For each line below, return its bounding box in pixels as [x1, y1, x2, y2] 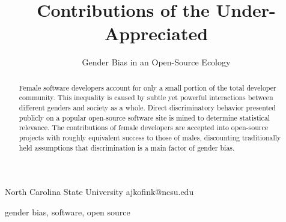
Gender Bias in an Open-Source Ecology [82, 56, 231, 68]
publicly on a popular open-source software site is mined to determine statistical [19, 112, 270, 122]
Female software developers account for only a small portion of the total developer [19, 82, 276, 92]
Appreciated [104, 21, 208, 46]
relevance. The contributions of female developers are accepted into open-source [19, 122, 268, 133]
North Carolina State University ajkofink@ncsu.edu [5, 185, 194, 198]
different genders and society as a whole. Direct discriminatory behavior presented [19, 103, 276, 113]
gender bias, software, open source [5, 205, 130, 218]
